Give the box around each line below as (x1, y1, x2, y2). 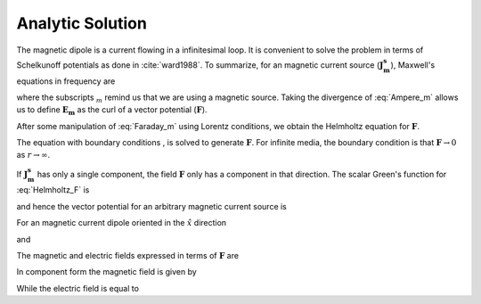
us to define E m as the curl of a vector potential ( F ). (16, 104, 208, 118)
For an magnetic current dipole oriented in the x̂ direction (16, 218, 227, 228)
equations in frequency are (16, 76, 116, 86)
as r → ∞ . (16, 150, 51, 160)
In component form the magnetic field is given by (16, 267, 198, 277)
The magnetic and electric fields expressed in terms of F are (16, 251, 240, 261)
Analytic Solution (16, 13, 147, 33)
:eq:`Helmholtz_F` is (16, 185, 90, 195)
